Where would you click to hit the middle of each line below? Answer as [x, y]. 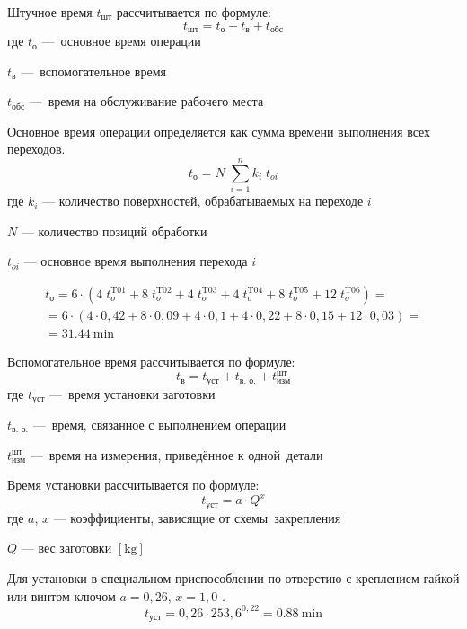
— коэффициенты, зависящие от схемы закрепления [197, 517]
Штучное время [50, 12]
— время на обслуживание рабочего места [146, 101]
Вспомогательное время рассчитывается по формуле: [151, 362]
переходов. [36, 149]
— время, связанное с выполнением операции [159, 425]
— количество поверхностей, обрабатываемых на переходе [203, 201]
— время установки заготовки [132, 393]
